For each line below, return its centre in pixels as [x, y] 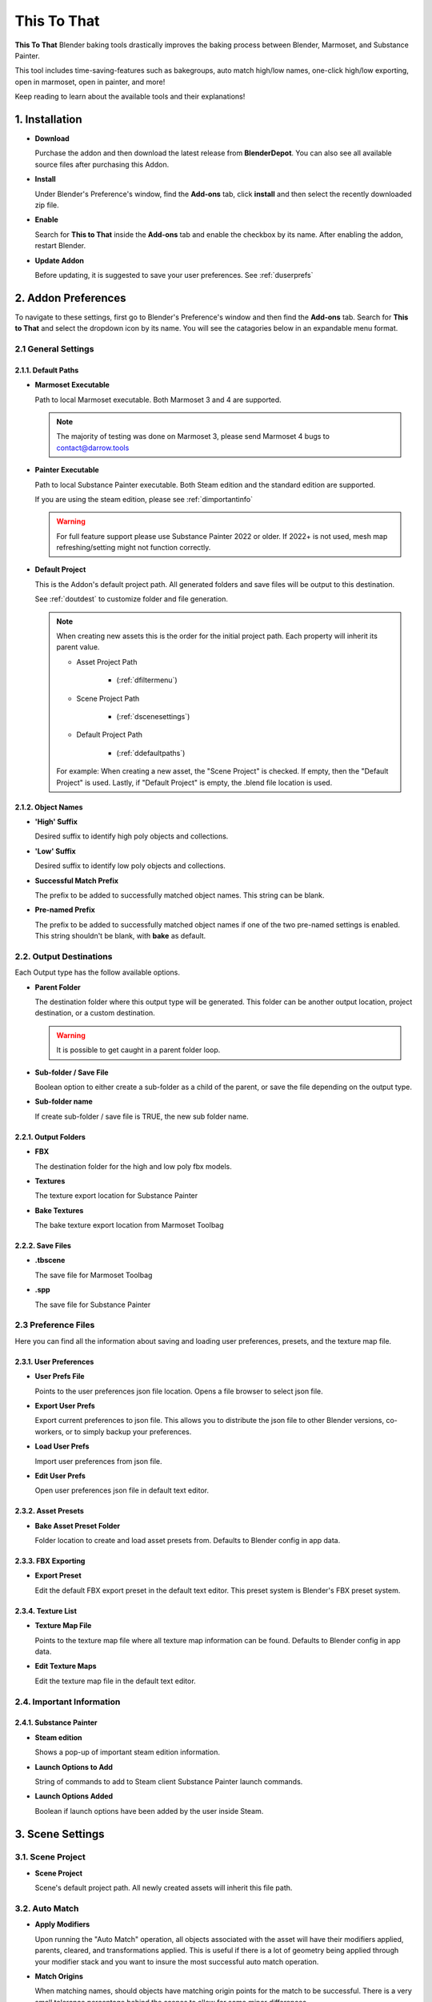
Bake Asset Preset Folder [78, 1526]
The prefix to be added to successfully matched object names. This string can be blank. [180, 895]
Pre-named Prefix [65, 910]
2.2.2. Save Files [43, 1246]
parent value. [78, 647]
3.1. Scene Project [50, 1857]
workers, [49, 1431]
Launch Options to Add [74, 1767]
